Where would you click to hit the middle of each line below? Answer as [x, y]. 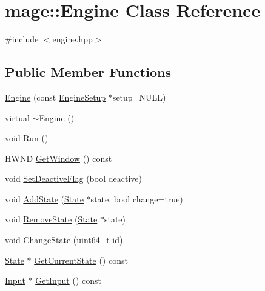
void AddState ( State [44, 199]
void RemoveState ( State [51, 219]
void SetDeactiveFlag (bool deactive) [73, 179]
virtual [17, 117]
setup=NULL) [139, 97]
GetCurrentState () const [81, 260]
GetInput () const [68, 280]
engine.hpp [72, 39]
